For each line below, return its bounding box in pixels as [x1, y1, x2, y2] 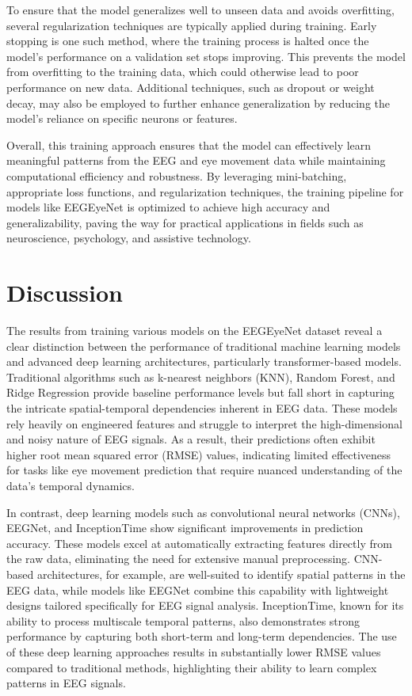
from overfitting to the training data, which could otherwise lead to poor [6, 63, 359, 80]
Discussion [6, 276, 123, 309]
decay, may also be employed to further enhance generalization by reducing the [6, 94, 391, 111]
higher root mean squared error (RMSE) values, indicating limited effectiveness [6, 446, 391, 462]
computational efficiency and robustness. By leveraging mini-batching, [6, 167, 347, 184]
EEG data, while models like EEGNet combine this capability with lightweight [6, 581, 389, 598]
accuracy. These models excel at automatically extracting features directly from [6, 534, 392, 551]
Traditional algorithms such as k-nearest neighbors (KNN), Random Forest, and [6, 368, 395, 385]
